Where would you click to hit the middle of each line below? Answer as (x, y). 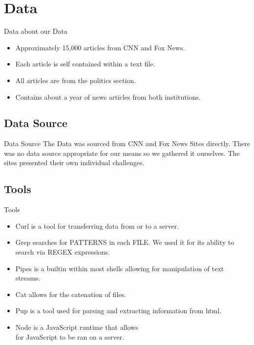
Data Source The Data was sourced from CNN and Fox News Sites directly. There (127, 143)
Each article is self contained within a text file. (85, 64)
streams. (28, 278)
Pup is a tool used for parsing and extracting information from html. (118, 311)
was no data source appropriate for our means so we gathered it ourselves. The (122, 153)
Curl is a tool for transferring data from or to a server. (97, 226)
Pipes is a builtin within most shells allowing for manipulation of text (120, 268)
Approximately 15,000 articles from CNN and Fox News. (100, 47)
